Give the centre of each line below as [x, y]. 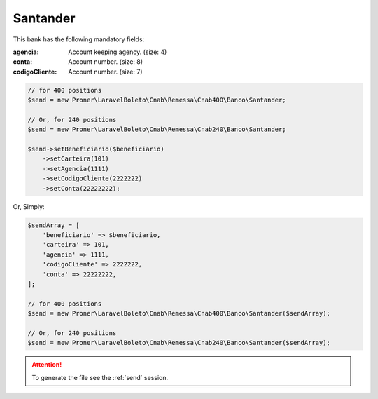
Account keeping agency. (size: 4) [118, 52]
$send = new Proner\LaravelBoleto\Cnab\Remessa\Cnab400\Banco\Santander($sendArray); [179, 313]
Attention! [47, 365]
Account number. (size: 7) [105, 72]
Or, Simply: [29, 206]
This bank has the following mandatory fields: [79, 39]
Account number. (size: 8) [106, 62]
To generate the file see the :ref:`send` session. [100, 377]
